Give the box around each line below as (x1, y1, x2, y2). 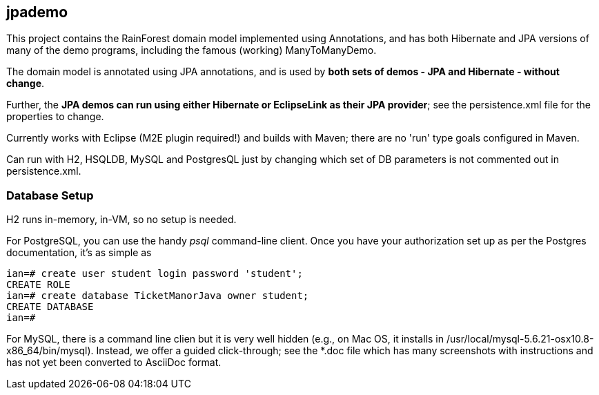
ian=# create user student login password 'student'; (6, 268, 303, 280)
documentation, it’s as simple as (6, 247, 152, 259)
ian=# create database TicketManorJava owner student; (6, 290, 309, 302)
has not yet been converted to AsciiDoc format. (6, 356, 222, 369)
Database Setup (6, 188, 94, 202)
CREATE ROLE (6, 279, 70, 291)
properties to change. (6, 110, 104, 123)
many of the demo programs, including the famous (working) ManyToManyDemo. (6, 44, 377, 57)
